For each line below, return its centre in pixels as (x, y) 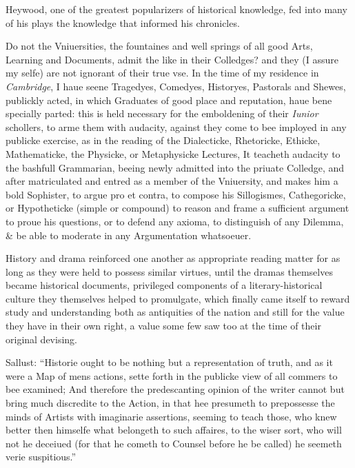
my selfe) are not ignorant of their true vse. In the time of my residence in (162, 73)
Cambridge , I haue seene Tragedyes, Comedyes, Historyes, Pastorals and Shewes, (176, 86)
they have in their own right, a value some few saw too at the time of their (163, 326)
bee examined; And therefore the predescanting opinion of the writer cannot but (175, 389)
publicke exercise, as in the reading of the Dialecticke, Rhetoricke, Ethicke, (163, 140)
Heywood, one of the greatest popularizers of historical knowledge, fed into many (176, 9)
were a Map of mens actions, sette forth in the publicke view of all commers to (172, 375)
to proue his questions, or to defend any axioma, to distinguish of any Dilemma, (175, 221)
